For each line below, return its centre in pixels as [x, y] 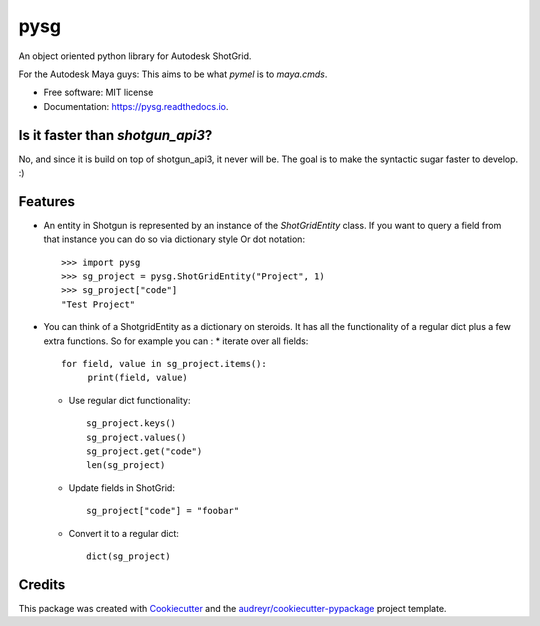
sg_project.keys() [131, 423]
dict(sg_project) [128, 556]
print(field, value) [138, 378]
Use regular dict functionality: [129, 400]
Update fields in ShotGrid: [121, 487]
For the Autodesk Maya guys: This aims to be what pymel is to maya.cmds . [173, 74]
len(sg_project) [126, 465]
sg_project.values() [136, 437]
